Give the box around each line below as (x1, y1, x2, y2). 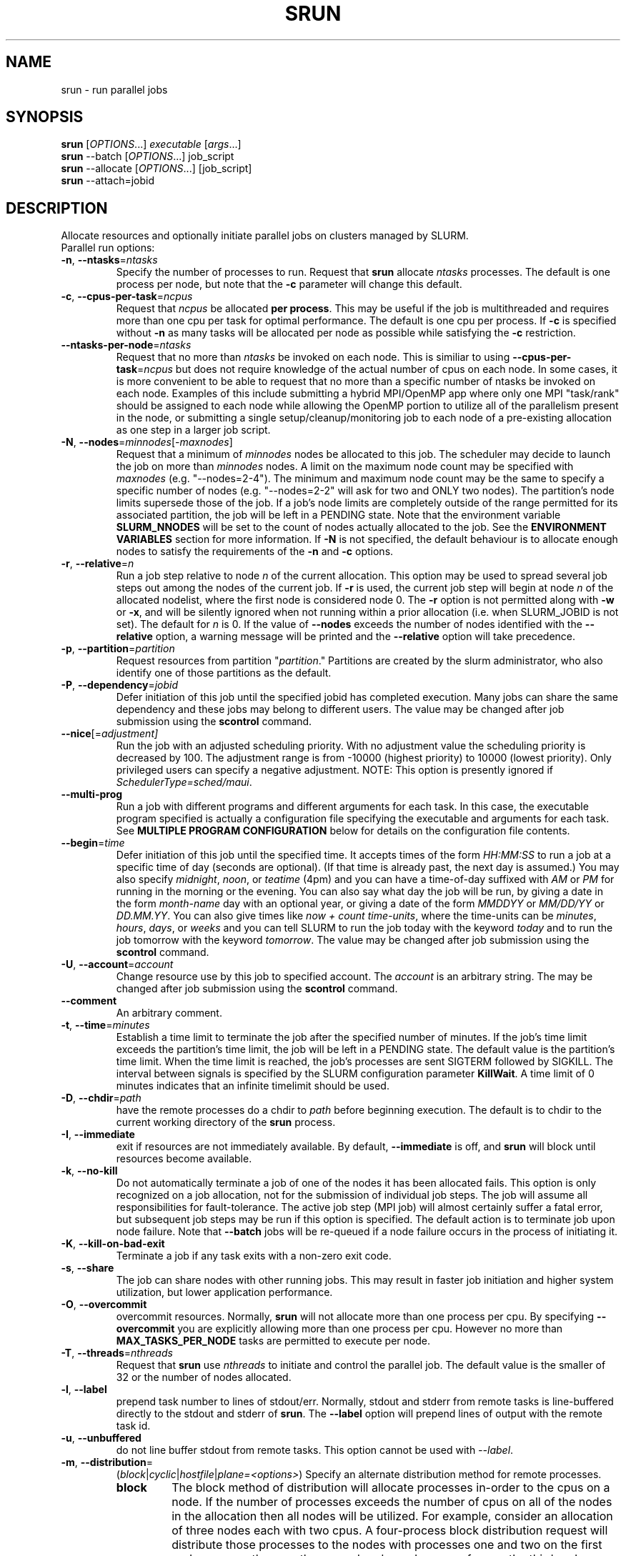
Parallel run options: (61, 241, 155, 254)
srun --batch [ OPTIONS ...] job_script (61, 150, 234, 163)
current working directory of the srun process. (116, 1116, 336, 1129)
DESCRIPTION (6, 199, 108, 217)
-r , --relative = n (61, 557, 134, 570)
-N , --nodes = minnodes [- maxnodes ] (61, 436, 233, 449)
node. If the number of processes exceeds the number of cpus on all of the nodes (172, 1495, 612, 1510)
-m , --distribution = (61, 1456, 153, 1469)
